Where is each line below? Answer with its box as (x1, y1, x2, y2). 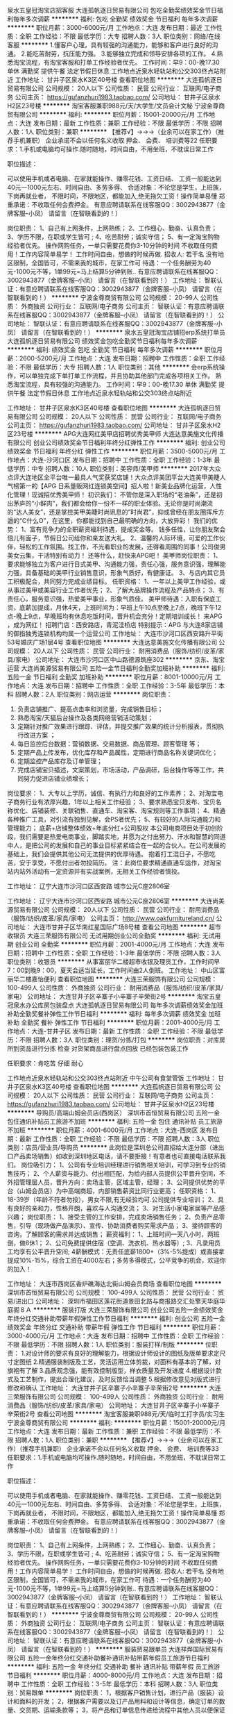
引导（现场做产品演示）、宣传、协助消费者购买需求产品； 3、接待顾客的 (19, 1222, 223, 1229)
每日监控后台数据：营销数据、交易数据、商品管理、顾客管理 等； (17, 740, 202, 748)
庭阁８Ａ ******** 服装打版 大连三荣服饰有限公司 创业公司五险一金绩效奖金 (7, 1306, 224, 1314)
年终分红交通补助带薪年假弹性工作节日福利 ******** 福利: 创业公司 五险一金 (7, 1315, 225, 1322)
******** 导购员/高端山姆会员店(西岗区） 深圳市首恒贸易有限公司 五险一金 (7, 1108, 221, 1117)
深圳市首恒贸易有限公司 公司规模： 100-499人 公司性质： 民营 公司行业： (7, 1288, 216, 1297)
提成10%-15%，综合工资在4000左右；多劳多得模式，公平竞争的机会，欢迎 (7, 1256, 220, 1264)
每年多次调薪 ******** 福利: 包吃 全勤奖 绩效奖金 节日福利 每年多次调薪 (12, 15, 218, 23)
